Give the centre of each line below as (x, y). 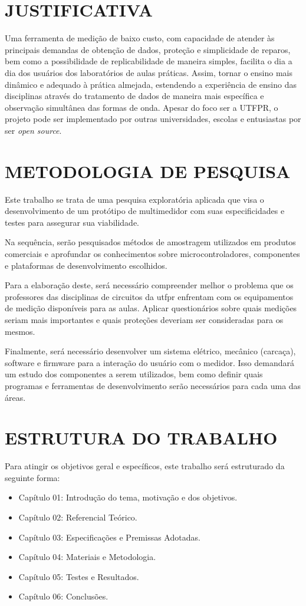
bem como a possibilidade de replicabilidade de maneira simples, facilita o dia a (149, 61)
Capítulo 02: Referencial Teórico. (78, 517)
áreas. (15, 397)
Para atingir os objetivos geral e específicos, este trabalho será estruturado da (145, 466)
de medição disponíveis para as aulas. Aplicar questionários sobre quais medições (151, 308)
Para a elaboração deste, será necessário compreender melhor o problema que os (149, 285)
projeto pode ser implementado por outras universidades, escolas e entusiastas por (153, 119)
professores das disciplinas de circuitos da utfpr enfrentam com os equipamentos (149, 296)
